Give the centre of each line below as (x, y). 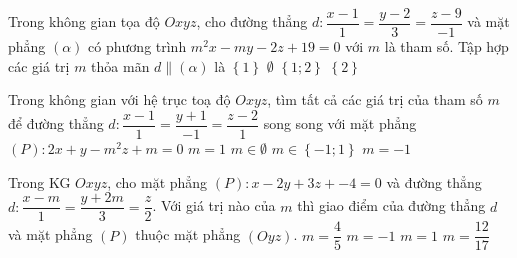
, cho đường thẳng (252, 21)
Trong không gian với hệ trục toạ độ (119, 99)
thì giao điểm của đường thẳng (391, 205)
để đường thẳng (56, 123)
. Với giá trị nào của (214, 205)
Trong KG (39, 181)
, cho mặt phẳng (157, 181)
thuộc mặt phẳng (188, 234)
